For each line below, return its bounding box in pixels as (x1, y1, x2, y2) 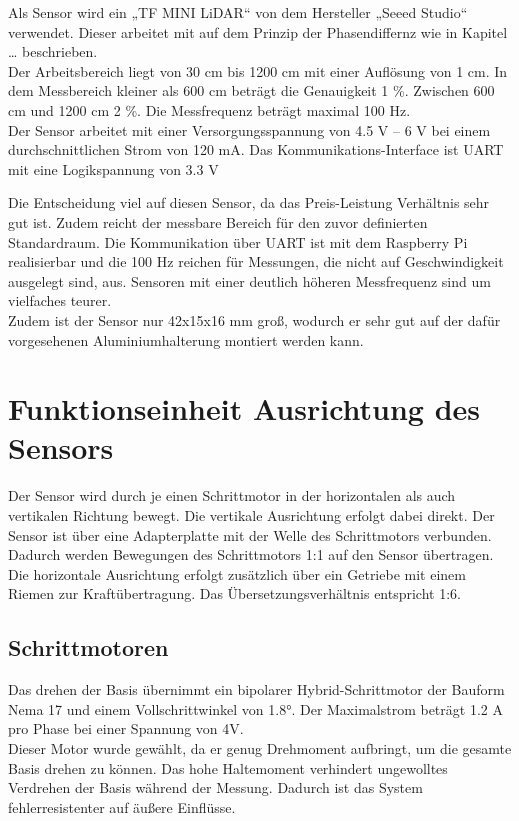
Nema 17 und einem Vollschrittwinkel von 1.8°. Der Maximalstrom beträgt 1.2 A (8, 698, 503, 719)
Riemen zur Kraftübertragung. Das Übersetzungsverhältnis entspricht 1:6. (8, 583, 461, 604)
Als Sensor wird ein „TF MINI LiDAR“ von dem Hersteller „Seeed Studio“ (8, 2, 468, 22)
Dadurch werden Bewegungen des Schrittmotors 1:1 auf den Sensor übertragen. (8, 544, 494, 565)
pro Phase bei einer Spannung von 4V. (8, 718, 244, 739)
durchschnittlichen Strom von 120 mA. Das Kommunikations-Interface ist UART (8, 139, 504, 160)
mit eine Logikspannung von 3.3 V (8, 158, 219, 179)
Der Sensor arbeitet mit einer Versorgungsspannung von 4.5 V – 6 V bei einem (8, 119, 491, 140)
